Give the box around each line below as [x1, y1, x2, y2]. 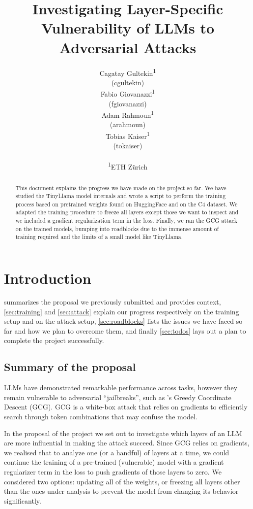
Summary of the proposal [4, 359, 136, 374]
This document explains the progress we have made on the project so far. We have [15, 183, 226, 192]
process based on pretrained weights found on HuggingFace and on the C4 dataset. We [15, 200, 238, 208]
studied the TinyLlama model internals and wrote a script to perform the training [15, 192, 226, 200]
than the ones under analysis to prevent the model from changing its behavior [4, 486, 239, 496]
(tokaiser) [113, 140, 142, 151]
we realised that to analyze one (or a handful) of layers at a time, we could [4, 447, 229, 457]
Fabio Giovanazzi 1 [100, 87, 155, 99]
